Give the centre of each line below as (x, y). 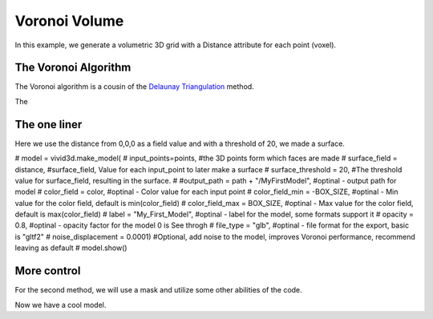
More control (48, 271)
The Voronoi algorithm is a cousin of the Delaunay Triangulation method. (134, 87)
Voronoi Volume (69, 21)
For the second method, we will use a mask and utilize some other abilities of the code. (158, 290)
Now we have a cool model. (61, 305)
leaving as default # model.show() (71, 248)
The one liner (49, 124)
